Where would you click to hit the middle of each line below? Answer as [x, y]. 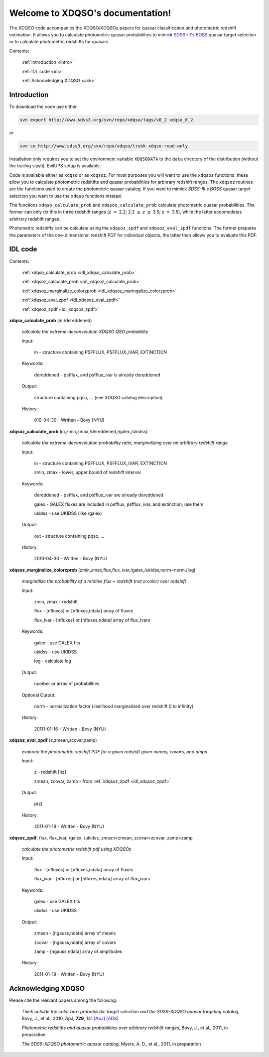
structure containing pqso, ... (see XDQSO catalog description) [98, 397]
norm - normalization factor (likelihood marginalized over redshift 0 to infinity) [114, 706]
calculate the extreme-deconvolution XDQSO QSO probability [85, 332]
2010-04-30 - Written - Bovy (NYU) [70, 559]
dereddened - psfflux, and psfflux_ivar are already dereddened [99, 495]
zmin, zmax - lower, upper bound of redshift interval [87, 472]
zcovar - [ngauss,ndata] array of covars [75, 942]
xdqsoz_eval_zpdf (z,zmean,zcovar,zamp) [53, 740]
